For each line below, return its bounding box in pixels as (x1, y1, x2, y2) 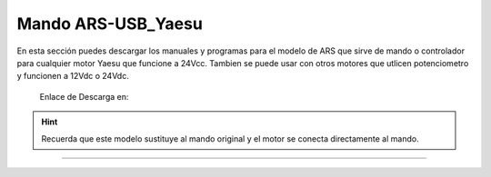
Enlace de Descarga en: (39, 91, 129, 102)
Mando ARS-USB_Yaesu (16, 14, 204, 34)
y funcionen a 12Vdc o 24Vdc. (16, 71, 129, 82)
